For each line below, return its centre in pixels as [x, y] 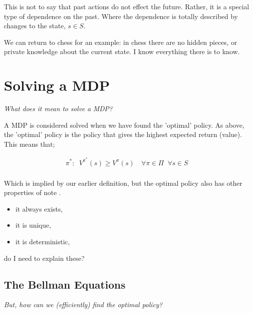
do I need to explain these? [44, 258]
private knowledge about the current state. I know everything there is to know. [122, 51]
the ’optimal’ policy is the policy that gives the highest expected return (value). [123, 134]
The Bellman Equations [65, 284]
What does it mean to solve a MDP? [58, 108]
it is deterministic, [43, 241]
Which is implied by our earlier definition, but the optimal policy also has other [123, 183]
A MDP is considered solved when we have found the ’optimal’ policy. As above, [124, 125]
